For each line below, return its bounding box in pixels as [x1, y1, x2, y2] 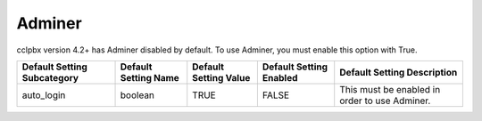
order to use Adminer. [339, 94, 431, 107]
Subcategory [21, 71, 79, 84]
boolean [120, 89, 155, 101]
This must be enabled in [339, 83, 441, 95]
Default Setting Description [339, 66, 458, 78]
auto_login [21, 89, 66, 101]
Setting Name [120, 71, 180, 84]
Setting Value [192, 71, 251, 84]
